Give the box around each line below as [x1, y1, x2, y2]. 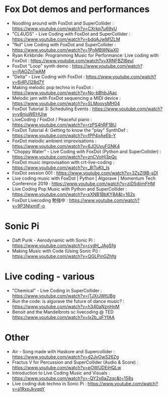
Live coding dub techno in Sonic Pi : [12, 380, 87, 386]
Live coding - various [5, 271, 95, 282]
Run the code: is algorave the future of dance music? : [12, 298, 125, 304]
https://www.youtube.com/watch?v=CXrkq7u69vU [12, 25, 118, 31]
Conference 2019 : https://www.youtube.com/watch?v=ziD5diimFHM [12, 180, 155, 187]
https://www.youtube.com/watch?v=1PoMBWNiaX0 [12, 47, 119, 53]
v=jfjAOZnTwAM [12, 68, 46, 74]
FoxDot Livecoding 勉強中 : [12, 197, 68, 203]
